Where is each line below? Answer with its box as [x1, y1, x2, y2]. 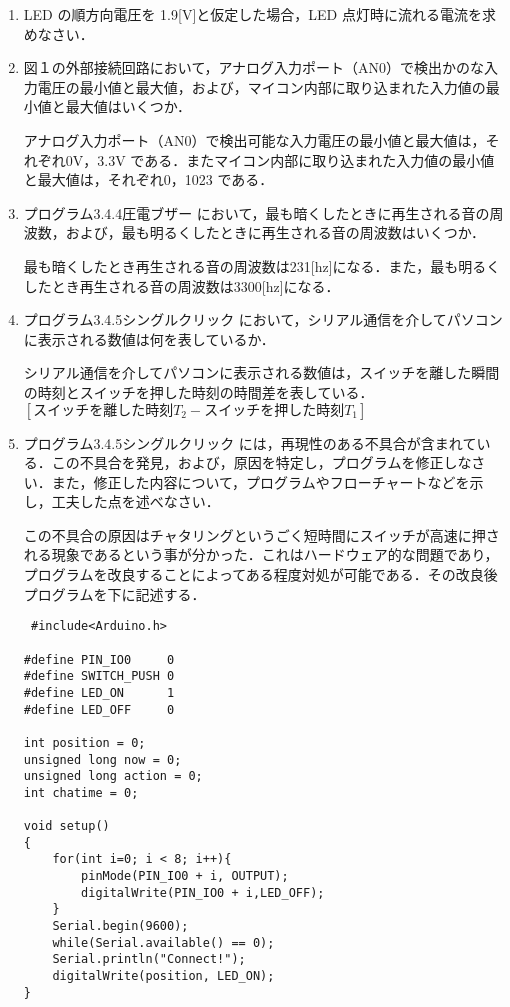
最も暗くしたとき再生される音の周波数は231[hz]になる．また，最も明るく [23, 255, 501, 276]
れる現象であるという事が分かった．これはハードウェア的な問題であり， [23, 544, 499, 565]
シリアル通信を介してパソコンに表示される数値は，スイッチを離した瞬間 [23, 362, 500, 383]
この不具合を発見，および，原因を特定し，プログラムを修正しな [51, 452, 472, 473]
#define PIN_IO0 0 [23, 652, 175, 667]
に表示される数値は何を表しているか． [23, 328, 275, 349]
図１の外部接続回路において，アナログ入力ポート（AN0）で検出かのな [23, 57, 485, 78]
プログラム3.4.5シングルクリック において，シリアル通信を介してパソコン [23, 309, 503, 330]
